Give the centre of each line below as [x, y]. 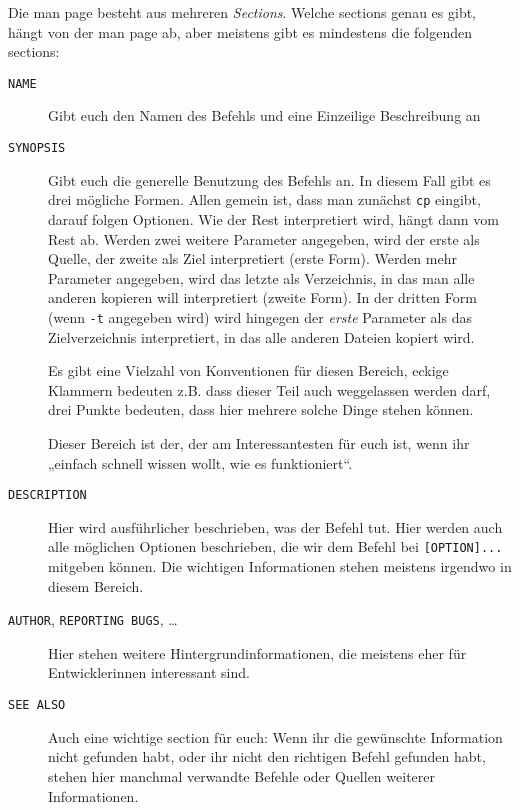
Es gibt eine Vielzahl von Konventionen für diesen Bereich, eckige [248, 370]
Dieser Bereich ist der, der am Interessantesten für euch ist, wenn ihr [259, 442]
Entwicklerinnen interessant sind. [149, 672]
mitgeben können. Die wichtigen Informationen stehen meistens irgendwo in [280, 566]
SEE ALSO [37, 705]
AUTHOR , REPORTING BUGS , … [93, 619]
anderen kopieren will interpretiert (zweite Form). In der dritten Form [262, 297]
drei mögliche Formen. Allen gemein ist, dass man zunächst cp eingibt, [264, 199]
